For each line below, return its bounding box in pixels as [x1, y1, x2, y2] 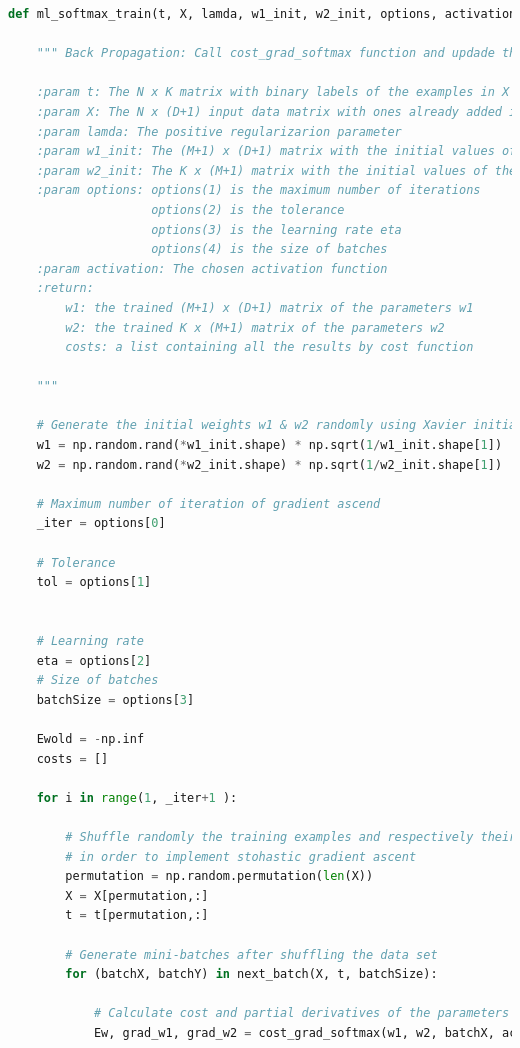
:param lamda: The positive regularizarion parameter [36, 124, 402, 139]
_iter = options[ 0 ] [36, 516, 166, 531]
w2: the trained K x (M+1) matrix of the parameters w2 [65, 320, 445, 335]
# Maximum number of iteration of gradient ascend [36, 496, 381, 511]
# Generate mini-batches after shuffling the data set [65, 947, 438, 962]
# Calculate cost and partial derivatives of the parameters [93, 1006, 510, 1021]
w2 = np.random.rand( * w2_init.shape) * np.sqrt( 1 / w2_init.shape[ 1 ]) [36, 457, 503, 472]
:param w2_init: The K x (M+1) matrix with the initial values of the [36, 163, 517, 178]
